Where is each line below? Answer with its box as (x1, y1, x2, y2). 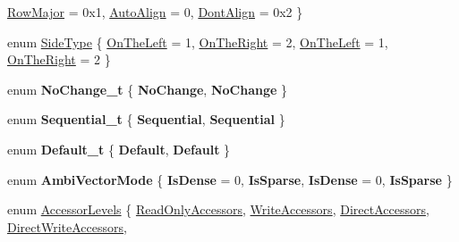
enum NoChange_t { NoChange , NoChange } (7, 79, 288, 98)
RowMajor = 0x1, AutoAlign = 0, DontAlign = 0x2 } (7, 3, 303, 21)
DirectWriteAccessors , (7, 217, 127, 236)
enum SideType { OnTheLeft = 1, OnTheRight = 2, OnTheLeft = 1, (7, 32, 388, 51)
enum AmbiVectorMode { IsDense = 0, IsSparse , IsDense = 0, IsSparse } (7, 170, 453, 188)
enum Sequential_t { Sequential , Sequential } (7, 110, 285, 129)
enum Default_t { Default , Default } (7, 139, 231, 158)
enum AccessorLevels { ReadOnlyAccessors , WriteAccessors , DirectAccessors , (7, 200, 429, 219)
